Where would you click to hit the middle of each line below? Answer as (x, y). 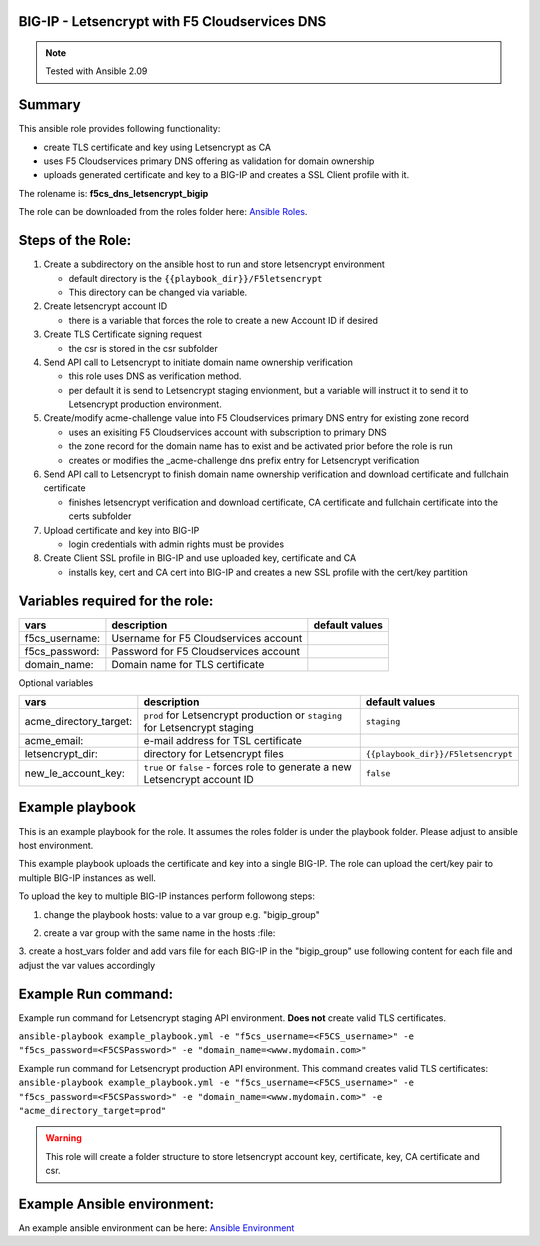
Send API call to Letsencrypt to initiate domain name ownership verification (198, 362)
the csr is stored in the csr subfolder (143, 348)
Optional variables (56, 682)
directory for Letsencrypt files (213, 754)
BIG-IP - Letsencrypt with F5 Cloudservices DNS (172, 21)
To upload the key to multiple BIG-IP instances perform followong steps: (166, 896)
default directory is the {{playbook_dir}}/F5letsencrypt (195, 278)
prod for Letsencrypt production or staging (242, 715)
